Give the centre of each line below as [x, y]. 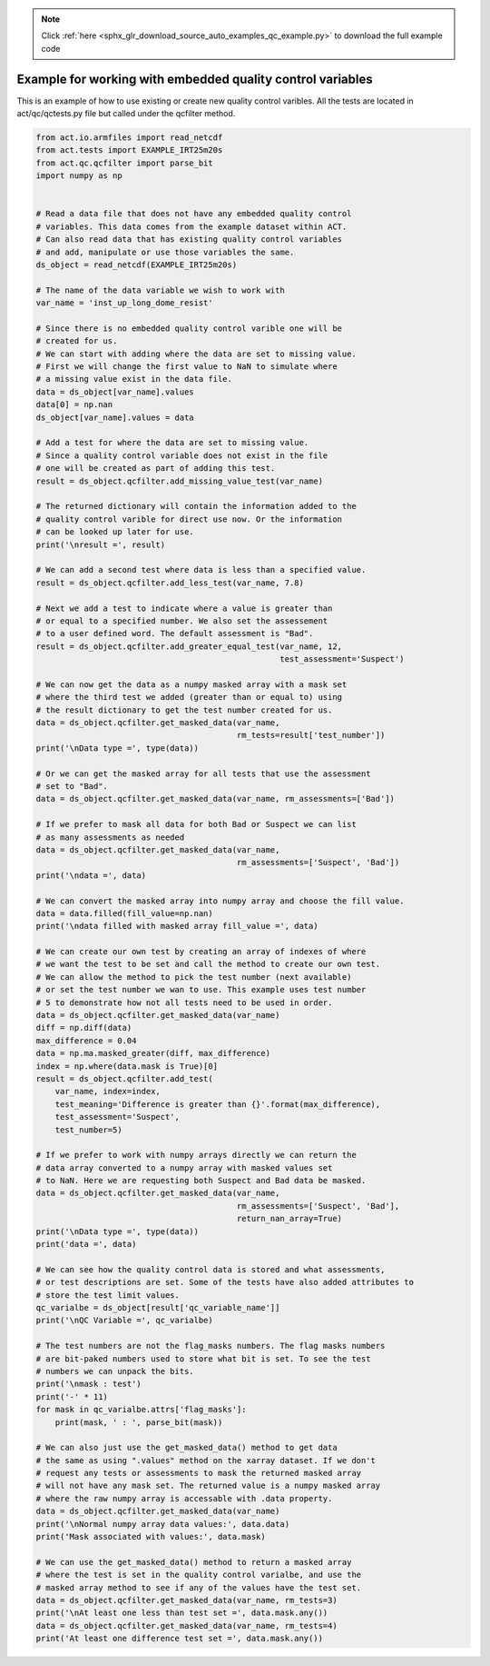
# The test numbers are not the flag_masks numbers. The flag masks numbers [211, 1346]
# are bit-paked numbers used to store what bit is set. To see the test [203, 1358]
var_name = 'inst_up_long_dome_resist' [124, 303]
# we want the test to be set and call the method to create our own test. [208, 964]
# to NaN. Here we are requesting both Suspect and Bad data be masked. [201, 1181]
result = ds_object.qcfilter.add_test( [124, 1078]
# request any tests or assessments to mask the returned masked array [199, 1473]
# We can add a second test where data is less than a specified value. [201, 570]
